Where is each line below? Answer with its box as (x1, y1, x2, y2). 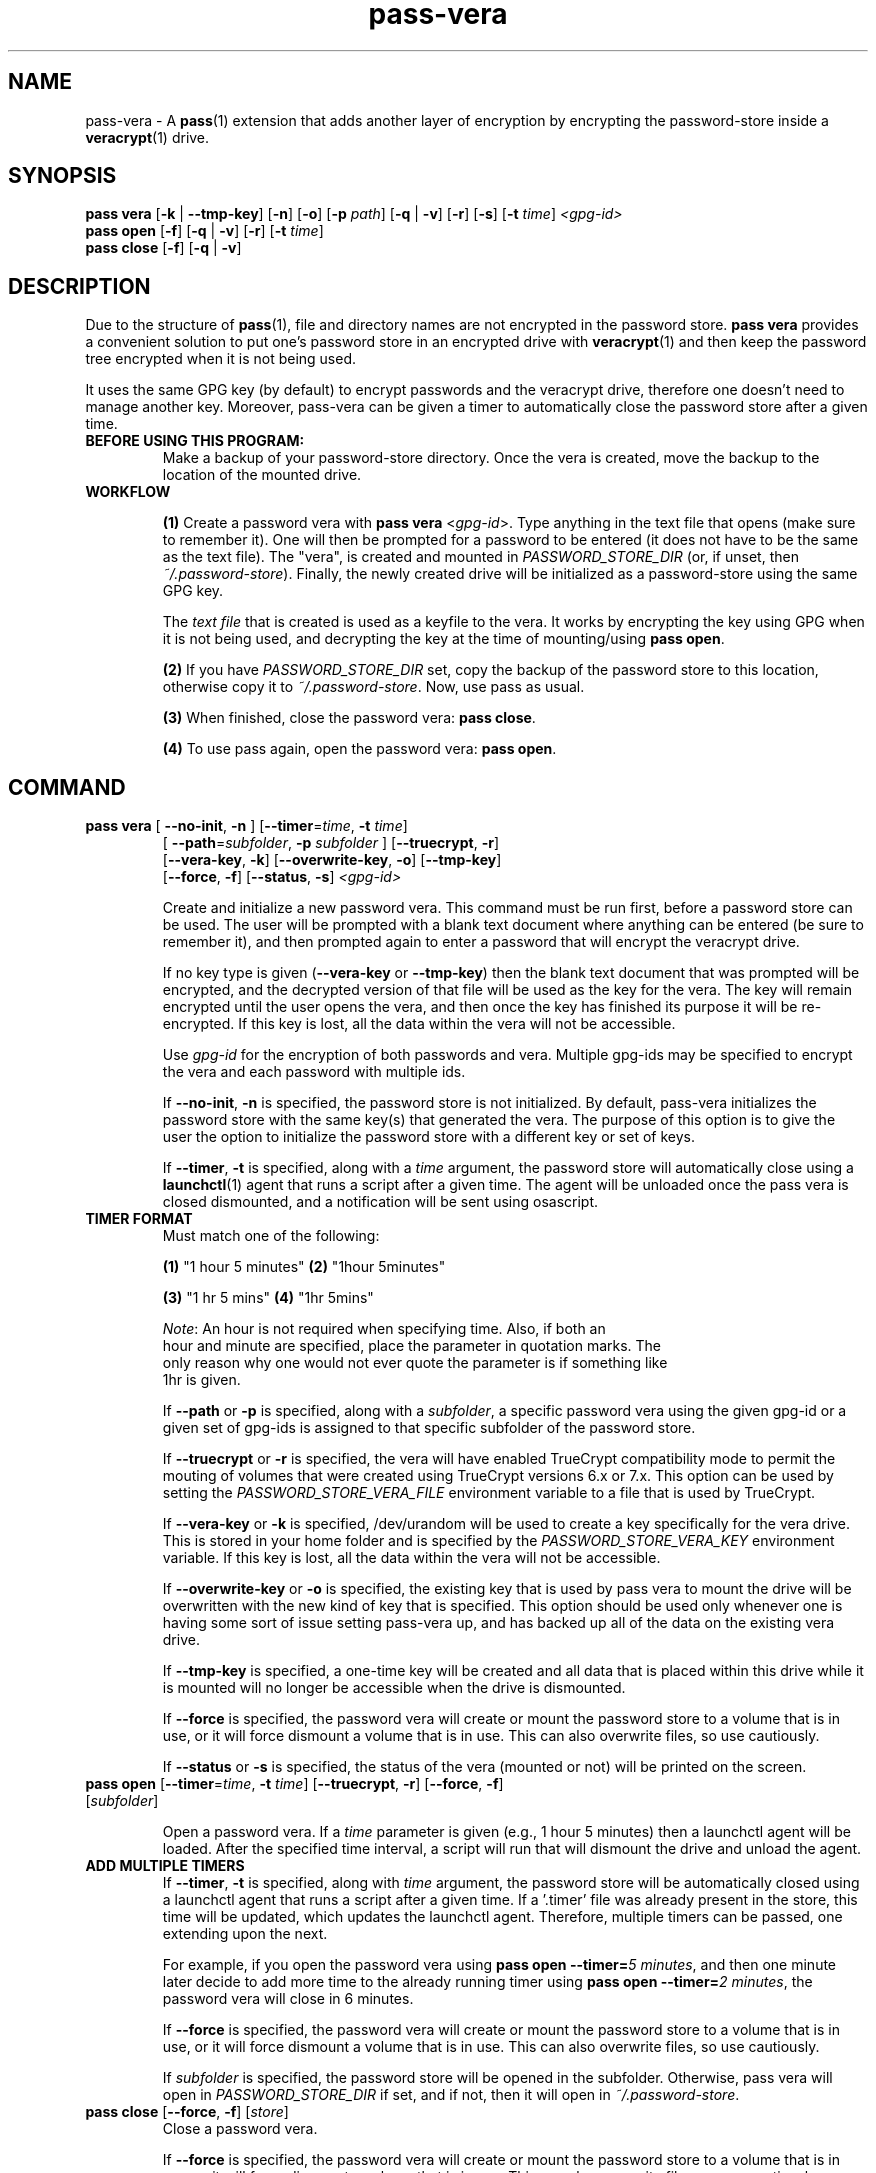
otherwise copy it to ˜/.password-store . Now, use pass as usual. (162, 678, 585, 696)
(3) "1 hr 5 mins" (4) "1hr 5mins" (162, 1289, 374, 1307)
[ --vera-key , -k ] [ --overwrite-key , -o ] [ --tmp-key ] (162, 851, 502, 869)
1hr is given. (162, 1371, 241, 1389)
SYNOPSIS (8, 163, 117, 189)
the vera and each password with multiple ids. (162, 1063, 466, 1081)
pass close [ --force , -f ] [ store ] (85, 2103, 289, 2121)
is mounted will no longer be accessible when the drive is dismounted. (162, 1679, 626, 1697)
